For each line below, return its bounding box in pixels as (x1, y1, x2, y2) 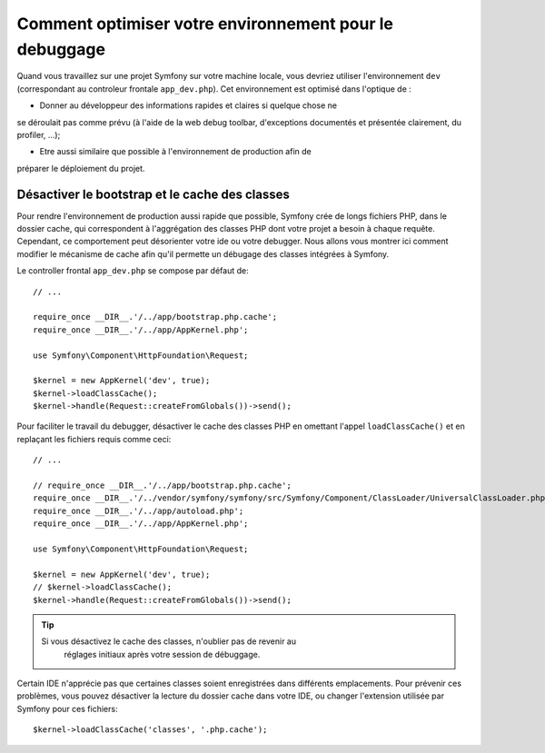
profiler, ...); (16, 129, 61, 140)
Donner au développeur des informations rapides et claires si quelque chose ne (39, 100, 338, 111)
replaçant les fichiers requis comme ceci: (16, 433, 172, 444)
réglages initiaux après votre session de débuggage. (64, 649, 261, 659)
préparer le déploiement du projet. (16, 163, 145, 173)
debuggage (16, 39, 106, 59)
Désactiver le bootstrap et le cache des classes (16, 186, 290, 202)
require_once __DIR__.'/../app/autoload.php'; (33, 505, 244, 516)
